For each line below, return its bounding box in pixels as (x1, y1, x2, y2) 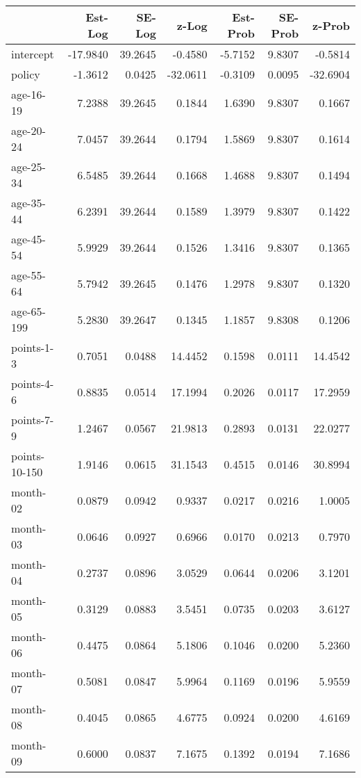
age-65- (11, 303, 46, 319)
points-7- (11, 412, 54, 428)
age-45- (11, 231, 46, 247)
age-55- (11, 267, 46, 283)
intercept (11, 46, 54, 62)
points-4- (11, 375, 54, 391)
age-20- (11, 122, 46, 138)
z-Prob (312, 17, 350, 33)
